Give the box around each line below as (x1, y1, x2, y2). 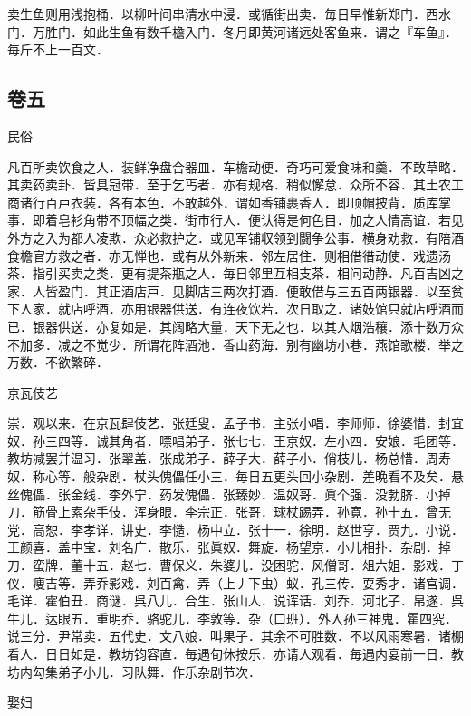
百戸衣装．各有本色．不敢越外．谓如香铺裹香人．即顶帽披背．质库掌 (44, 192, 451, 211)
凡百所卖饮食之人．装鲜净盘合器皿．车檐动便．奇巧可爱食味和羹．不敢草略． (7, 157, 464, 176)
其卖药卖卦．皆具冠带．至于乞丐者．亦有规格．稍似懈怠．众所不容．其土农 (7, 175, 451, 194)
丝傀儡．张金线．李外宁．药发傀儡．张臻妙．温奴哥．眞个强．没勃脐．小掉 (7, 484, 451, 503)
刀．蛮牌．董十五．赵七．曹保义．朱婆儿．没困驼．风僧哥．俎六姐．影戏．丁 (7, 556, 464, 575)
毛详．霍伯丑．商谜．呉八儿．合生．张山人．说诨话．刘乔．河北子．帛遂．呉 (7, 591, 464, 610)
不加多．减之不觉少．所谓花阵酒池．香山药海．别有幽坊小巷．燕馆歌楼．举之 (7, 334, 464, 353)
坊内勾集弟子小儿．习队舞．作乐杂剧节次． (7, 662, 261, 681)
